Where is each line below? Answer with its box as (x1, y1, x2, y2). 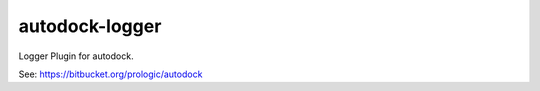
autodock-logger (18, 15, 162, 37)
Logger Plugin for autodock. (18, 50, 134, 62)
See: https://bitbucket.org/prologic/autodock (18, 68, 203, 80)
